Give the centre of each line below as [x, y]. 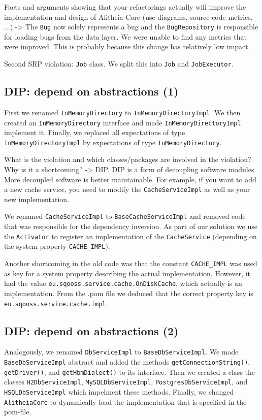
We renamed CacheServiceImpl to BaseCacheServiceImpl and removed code [125, 216]
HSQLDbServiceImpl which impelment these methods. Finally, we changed [119, 392]
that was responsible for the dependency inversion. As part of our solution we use [131, 226]
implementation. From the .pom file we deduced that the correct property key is [129, 293]
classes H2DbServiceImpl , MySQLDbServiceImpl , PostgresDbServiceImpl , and [126, 382]
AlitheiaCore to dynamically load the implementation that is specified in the [125, 401]
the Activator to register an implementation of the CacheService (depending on [130, 236]
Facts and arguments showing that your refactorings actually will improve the [125, 7]
